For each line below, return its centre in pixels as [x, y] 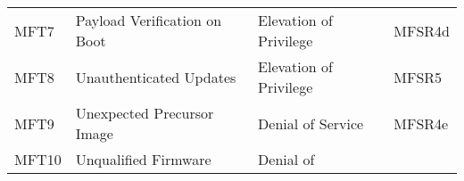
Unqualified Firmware [143, 159]
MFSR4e [421, 123]
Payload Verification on [149, 20]
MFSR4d [422, 30]
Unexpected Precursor [145, 113]
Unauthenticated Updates [156, 77]
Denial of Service [311, 123]
